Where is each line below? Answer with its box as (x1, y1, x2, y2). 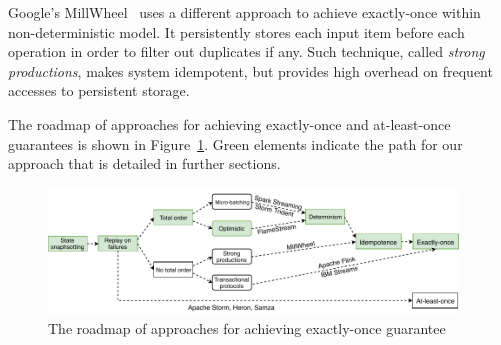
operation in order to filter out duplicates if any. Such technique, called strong (8, 41, 485, 62)
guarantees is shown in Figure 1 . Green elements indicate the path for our (8, 133, 463, 154)
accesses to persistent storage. (8, 80, 190, 101)
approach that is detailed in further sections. (8, 153, 281, 174)
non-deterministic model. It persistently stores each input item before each (8, 21, 465, 42)
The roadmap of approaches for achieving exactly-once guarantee (48, 318, 446, 339)
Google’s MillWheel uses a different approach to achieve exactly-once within (8, 2, 481, 22)
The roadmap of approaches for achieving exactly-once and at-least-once (8, 113, 451, 134)
